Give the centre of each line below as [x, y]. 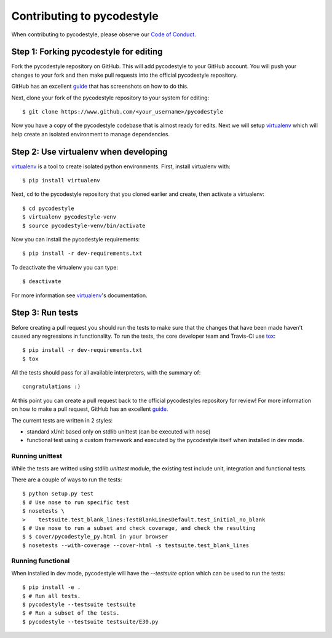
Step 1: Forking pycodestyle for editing [87, 52]
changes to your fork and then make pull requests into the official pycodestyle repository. [124, 75]
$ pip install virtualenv [61, 181]
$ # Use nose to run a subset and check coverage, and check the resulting [139, 528]
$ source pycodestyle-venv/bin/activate [84, 225]
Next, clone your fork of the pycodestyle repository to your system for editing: [110, 98]
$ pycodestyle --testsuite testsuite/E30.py [91, 621]
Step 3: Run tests [45, 313]
